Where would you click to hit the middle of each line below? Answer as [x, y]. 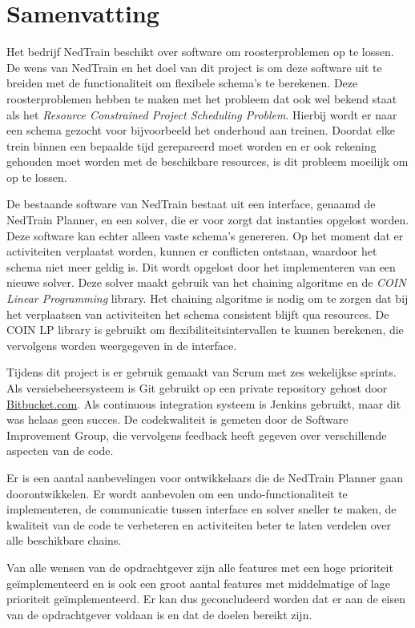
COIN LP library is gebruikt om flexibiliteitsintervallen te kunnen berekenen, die [205, 330]
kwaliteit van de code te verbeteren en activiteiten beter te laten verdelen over [199, 524]
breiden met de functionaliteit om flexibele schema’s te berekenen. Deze [182, 83]
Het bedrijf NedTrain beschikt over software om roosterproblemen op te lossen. [200, 52]
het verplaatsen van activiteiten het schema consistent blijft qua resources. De [198, 314]
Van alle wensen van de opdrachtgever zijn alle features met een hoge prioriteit [200, 567]
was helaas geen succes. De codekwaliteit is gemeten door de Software [177, 419]
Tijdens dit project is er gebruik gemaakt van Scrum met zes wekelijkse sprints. [201, 372]
